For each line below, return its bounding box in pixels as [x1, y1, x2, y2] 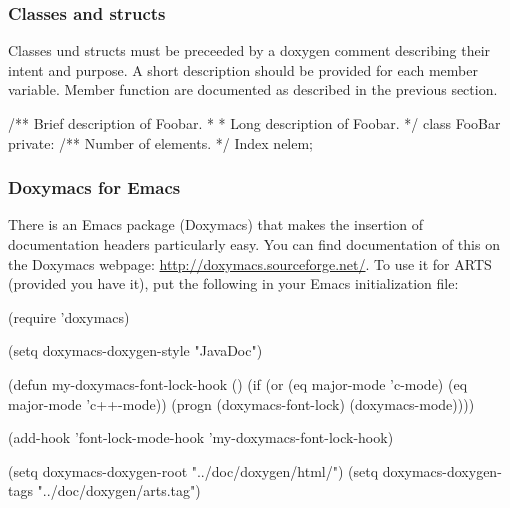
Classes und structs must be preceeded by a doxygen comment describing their [8, 40, 491, 61]
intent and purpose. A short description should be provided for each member [8, 59, 478, 80]
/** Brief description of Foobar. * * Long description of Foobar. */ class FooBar [8, 113, 501, 133]
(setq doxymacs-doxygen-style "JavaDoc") [8, 340, 263, 361]
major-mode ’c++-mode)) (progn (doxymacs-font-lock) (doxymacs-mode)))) [8, 393, 475, 414]
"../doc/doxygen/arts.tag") [37, 480, 201, 501]
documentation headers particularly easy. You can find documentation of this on [8, 234, 500, 254]
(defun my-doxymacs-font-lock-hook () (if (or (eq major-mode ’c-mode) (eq [8, 373, 468, 394]
